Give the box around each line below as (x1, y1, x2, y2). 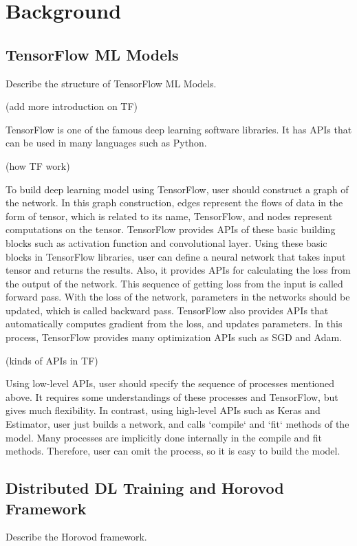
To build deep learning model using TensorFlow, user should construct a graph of (6, 182, 349, 196)
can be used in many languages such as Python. (6, 135, 207, 150)
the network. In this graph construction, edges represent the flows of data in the (6, 195, 343, 210)
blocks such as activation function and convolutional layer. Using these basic (6, 235, 327, 250)
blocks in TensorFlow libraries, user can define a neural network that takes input (6, 249, 346, 263)
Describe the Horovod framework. (6, 529, 147, 544)
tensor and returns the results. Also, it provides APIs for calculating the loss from (6, 263, 351, 277)
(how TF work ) (6, 158, 70, 173)
